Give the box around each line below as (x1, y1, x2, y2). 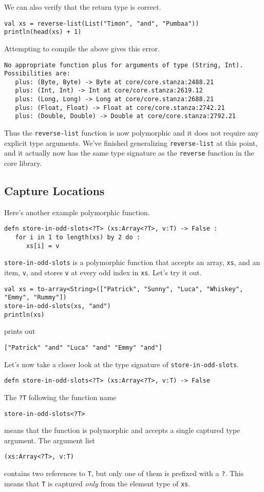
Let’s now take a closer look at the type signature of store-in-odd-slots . (4, 358, 239, 369)
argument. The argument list (4, 434, 95, 445)
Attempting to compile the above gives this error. (4, 43, 160, 53)
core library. (4, 158, 42, 168)
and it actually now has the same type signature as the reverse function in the (4, 147, 254, 158)
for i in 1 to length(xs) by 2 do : (15, 234, 140, 241)
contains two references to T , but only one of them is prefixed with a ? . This (4, 468, 244, 479)
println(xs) (4, 311, 45, 318)
